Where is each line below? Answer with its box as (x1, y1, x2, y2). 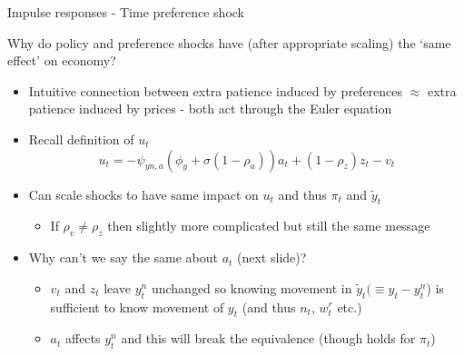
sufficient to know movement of (50, 297, 224, 316)
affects (64, 329, 101, 348)
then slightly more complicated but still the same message (107, 216, 430, 235)
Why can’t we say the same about (28, 248, 218, 267)
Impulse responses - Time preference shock (7, 3, 245, 21)
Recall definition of (28, 129, 134, 148)
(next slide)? (237, 248, 307, 267)
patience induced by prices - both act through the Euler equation (28, 99, 392, 118)
